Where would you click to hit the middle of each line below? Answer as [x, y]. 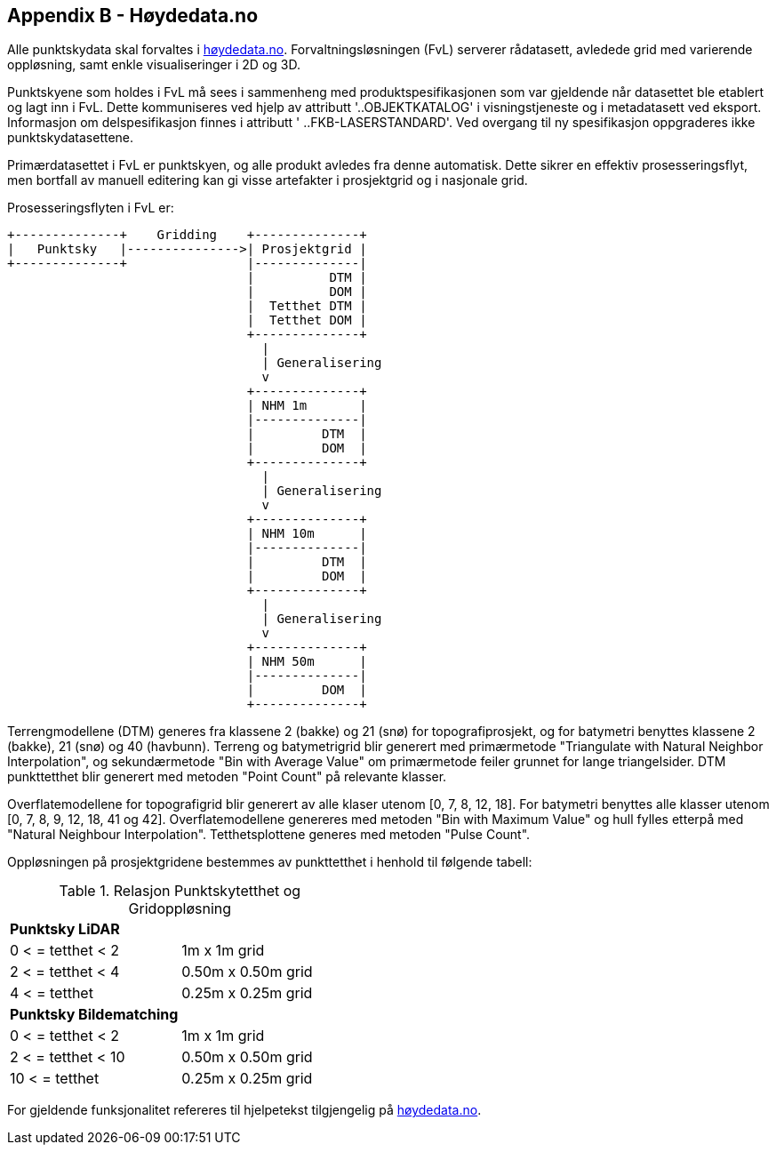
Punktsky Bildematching [94, 1015]
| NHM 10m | [307, 534]
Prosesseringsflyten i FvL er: [91, 208]
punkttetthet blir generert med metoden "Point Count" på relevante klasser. [227, 777]
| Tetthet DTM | [307, 306]
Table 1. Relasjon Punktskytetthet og [180, 891]
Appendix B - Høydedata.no [133, 16]
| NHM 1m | [307, 406]
